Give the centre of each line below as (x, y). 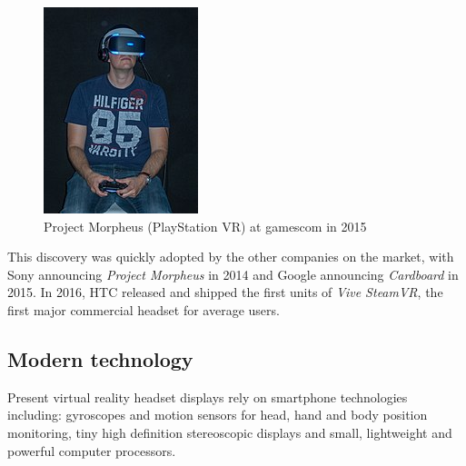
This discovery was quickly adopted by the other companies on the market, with (231, 257)
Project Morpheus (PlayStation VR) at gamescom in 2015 (205, 226)
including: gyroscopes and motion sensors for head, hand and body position (218, 415)
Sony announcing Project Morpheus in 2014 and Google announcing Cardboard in (233, 274)
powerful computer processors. (92, 450)
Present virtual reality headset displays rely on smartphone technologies (208, 397)
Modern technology (100, 358)
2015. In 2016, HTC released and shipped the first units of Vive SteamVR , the (225, 292)
